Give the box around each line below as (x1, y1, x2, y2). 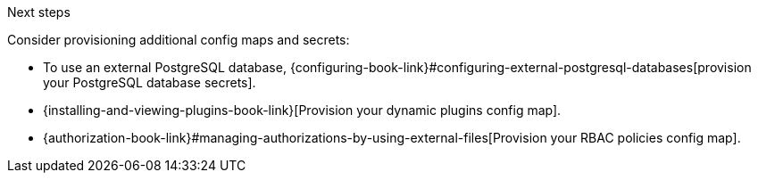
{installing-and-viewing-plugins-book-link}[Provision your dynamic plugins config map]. (43, 102, 562, 118)
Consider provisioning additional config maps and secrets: (7, 32, 350, 47)
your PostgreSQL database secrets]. (43, 75, 256, 90)
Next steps (7, 4, 71, 20)
